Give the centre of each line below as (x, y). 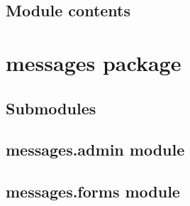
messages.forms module (93, 191)
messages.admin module (95, 150)
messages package (94, 62)
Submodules (51, 108)
